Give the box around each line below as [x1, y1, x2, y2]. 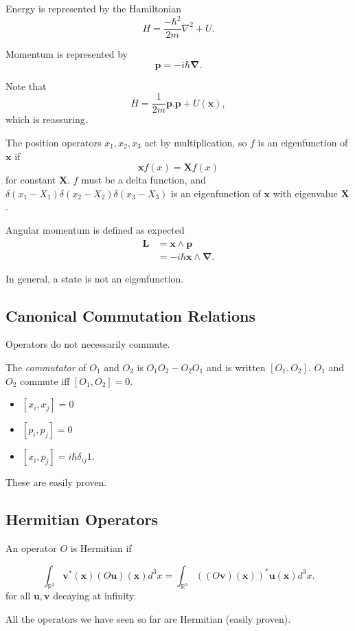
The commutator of [5, 360, 87, 375]
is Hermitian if [70, 541, 132, 555]
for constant [5, 173, 56, 187]
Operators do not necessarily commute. [5, 337, 170, 351]
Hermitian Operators [5, 509, 158, 530]
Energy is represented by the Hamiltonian [5, 1, 181, 15]
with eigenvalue [273, 186, 338, 200]
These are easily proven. [5, 475, 107, 489]
